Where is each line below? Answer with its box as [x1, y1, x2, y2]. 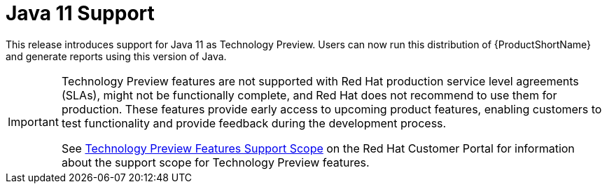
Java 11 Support [6, 1, 155, 25]
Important [8, 114, 59, 129]
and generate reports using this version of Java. [6, 50, 227, 62]
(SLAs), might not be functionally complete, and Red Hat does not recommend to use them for [61, 87, 557, 102]
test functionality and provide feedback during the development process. [61, 115, 447, 130]
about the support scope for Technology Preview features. [61, 155, 370, 169]
